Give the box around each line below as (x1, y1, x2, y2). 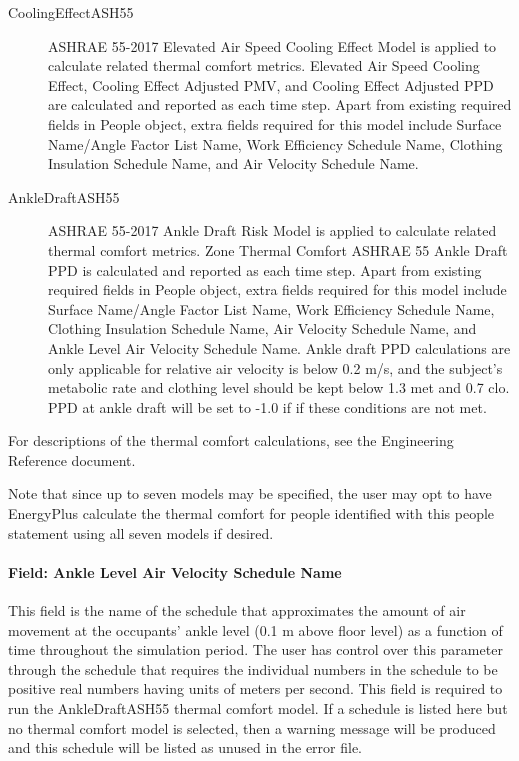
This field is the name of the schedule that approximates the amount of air (8, 600, 466, 621)
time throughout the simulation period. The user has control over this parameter (8, 639, 503, 660)
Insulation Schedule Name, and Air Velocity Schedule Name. (48, 153, 419, 174)
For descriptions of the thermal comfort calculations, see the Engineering (8, 430, 454, 451)
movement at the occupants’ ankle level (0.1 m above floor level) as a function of (8, 619, 503, 640)
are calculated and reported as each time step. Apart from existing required (48, 94, 512, 115)
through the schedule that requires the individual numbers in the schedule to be (8, 658, 498, 679)
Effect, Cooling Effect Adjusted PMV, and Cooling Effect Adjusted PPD (48, 74, 494, 95)
